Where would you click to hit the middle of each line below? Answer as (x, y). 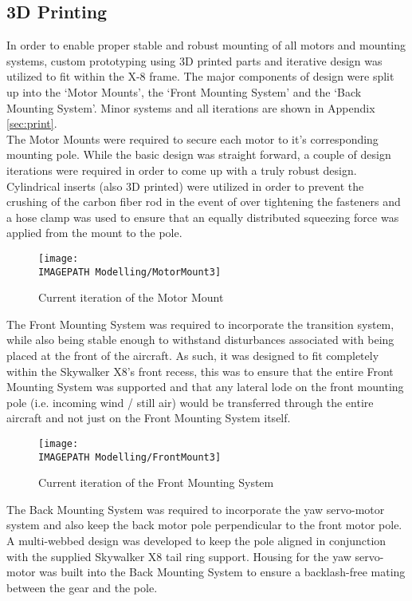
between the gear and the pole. (82, 587)
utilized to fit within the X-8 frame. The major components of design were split (200, 76)
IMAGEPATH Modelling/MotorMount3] (130, 272)
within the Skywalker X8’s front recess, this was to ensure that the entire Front (200, 371)
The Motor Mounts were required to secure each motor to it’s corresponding (192, 138)
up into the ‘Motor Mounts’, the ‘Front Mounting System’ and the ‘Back (184, 91)
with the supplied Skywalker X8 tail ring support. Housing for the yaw (179, 556)
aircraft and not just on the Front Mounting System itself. (149, 418)
